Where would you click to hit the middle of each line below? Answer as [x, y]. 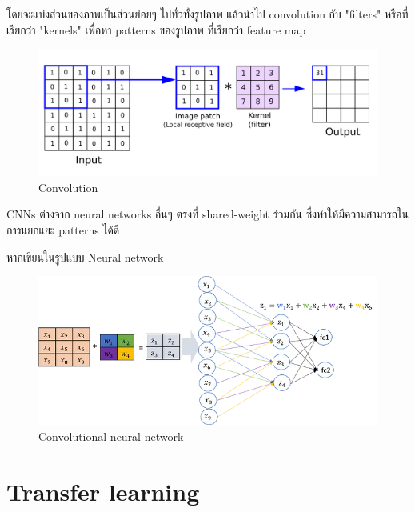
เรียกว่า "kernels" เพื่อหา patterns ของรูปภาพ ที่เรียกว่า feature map [156, 29]
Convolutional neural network [111, 436]
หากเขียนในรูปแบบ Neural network [85, 256]
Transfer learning [103, 491]
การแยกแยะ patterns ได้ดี [63, 229]
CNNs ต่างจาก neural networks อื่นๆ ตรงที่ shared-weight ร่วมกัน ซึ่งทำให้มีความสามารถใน [207, 214]
